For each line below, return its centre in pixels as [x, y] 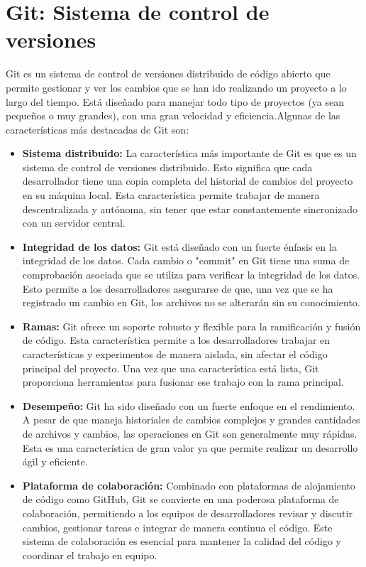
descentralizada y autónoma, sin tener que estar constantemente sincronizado [190, 209]
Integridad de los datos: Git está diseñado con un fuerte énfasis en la [179, 246]
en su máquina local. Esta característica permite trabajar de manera [171, 195]
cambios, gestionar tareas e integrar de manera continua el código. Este [177, 527]
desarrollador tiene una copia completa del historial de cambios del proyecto [188, 181]
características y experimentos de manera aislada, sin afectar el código [175, 354]
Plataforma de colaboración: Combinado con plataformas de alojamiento [189, 485]
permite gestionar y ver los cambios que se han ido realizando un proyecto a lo [176, 87]
